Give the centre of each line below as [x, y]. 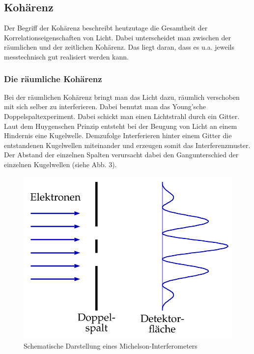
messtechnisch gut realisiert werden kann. [66, 56]
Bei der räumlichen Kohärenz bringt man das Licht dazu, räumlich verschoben [122, 97]
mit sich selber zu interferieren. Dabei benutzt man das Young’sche [105, 106]
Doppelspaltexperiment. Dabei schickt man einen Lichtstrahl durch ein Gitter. [122, 116]
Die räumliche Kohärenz [53, 78]
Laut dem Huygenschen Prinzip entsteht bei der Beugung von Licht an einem [121, 126]
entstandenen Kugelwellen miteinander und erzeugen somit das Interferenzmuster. [127, 145]
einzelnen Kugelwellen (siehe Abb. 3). [60, 164]
